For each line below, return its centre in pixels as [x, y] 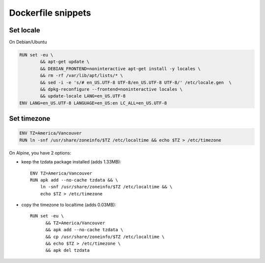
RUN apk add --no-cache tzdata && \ [74, 180]
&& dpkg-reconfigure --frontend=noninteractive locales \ [111, 89]
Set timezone [30, 118]
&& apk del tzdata [67, 250]
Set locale [25, 30]
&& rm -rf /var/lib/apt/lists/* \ [81, 76]
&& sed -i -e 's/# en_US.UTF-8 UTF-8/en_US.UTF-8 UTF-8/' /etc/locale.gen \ [136, 82]
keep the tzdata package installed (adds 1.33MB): [71, 162]
